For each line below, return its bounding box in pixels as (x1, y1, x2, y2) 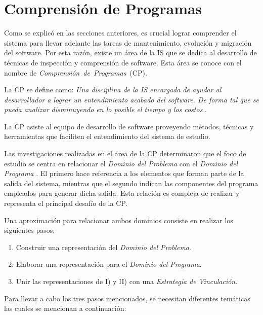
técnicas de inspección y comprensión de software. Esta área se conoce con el (4, 57, 242, 67)
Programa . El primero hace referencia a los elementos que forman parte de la (4, 168, 244, 179)
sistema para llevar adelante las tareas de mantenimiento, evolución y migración (4, 37, 252, 48)
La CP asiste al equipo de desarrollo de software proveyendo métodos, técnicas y (4, 121, 254, 131)
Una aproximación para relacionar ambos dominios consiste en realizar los (4, 215, 233, 225)
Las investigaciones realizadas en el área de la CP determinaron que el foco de (4, 148, 246, 159)
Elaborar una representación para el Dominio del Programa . (16, 259, 202, 269)
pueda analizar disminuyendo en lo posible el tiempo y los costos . (4, 104, 207, 115)
